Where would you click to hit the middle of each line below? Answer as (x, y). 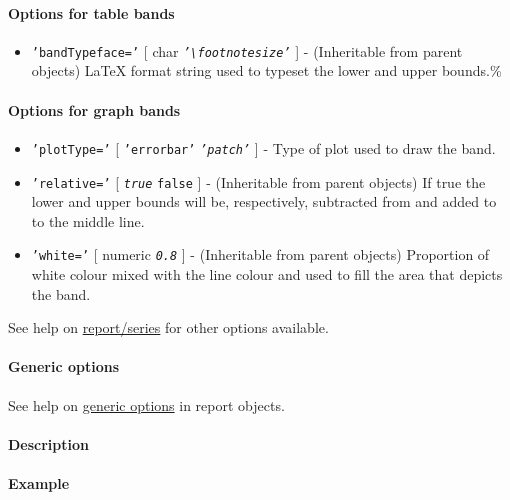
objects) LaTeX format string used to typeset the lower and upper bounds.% (266, 70)
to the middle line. (88, 220)
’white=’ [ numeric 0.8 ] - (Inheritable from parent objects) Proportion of (260, 254)
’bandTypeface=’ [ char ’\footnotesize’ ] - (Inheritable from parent (247, 50)
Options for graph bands (94, 109)
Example (39, 482)
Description (49, 443)
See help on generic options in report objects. (146, 404)
